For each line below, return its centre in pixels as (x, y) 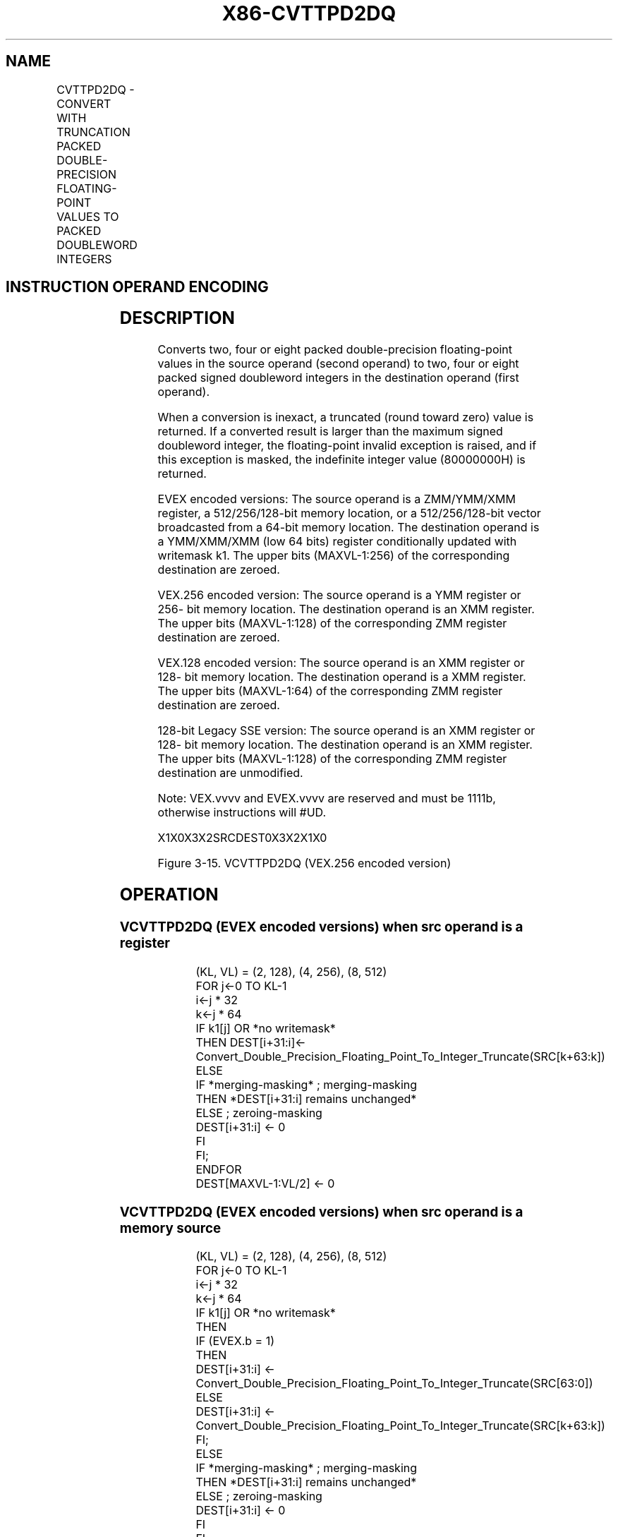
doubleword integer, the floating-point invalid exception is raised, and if (347, 446)
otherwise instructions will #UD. (242, 813)
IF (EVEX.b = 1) (235, 1341)
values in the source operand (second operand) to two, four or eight (338, 364)
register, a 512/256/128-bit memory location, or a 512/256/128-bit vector (349, 513)
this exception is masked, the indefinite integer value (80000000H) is (341, 460)
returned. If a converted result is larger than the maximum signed (330, 432)
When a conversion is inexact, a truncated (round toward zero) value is (346, 417)
